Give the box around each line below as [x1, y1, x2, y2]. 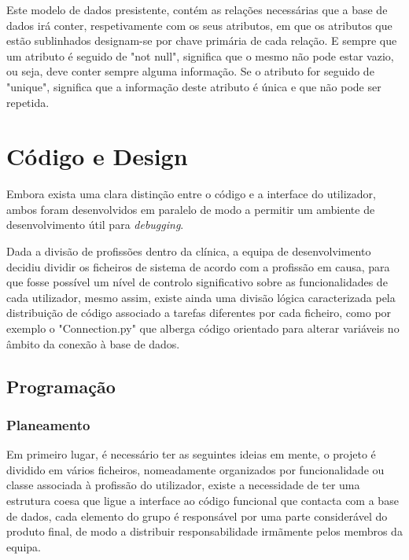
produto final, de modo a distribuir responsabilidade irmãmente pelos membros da [6, 523, 403, 540]
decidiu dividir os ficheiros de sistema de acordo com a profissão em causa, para [6, 258, 390, 274]
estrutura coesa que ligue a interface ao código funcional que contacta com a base [6, 492, 399, 508]
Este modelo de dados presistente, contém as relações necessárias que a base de [6, 2, 388, 17]
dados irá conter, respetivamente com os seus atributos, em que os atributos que [6, 17, 392, 33]
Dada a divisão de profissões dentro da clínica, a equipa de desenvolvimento [6, 243, 371, 260]
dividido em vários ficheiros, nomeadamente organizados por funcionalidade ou [6, 461, 385, 477]
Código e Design [6, 140, 188, 172]
